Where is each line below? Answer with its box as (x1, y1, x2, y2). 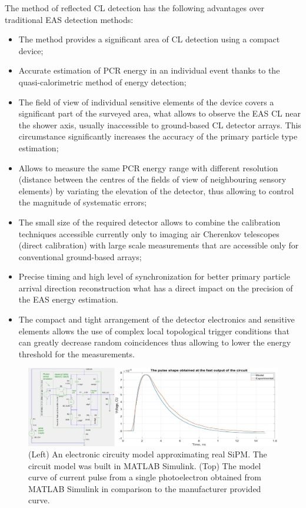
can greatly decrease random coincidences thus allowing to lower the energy (18, 336, 291, 348)
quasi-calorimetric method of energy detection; (18, 75, 187, 88)
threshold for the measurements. (18, 347, 135, 360)
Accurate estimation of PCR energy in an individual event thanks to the (18, 64, 280, 77)
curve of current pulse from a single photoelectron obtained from (28, 471, 261, 483)
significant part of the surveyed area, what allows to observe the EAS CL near (18, 107, 301, 119)
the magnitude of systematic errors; (18, 196, 147, 208)
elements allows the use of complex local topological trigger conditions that (18, 324, 290, 337)
